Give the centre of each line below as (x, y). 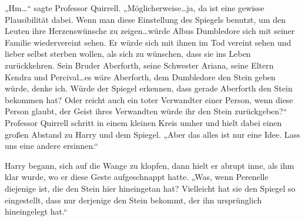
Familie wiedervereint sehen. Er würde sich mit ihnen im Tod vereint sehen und (148, 42)
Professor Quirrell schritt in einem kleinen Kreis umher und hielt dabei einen (143, 122)
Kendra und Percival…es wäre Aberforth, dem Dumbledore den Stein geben (140, 76)
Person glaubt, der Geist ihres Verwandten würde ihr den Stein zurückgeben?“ (146, 111)
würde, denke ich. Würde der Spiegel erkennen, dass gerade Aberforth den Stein (149, 88)
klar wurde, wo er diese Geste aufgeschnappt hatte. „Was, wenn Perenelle (137, 177)
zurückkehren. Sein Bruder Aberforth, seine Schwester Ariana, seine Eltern (139, 65)
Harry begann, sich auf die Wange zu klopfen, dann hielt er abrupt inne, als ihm (150, 165)
